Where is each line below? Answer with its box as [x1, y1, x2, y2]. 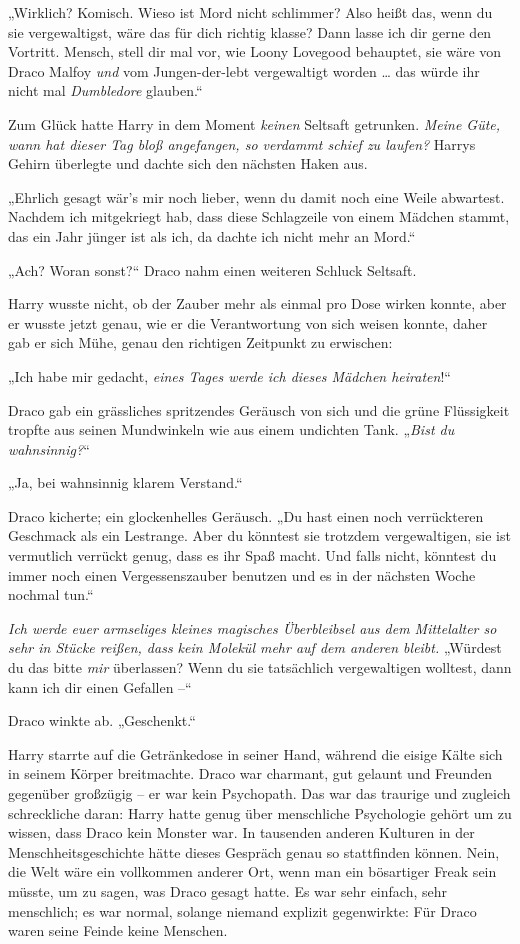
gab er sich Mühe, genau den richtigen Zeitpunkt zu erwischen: [8, 332, 393, 353]
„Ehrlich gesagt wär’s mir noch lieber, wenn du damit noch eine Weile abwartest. [8, 186, 505, 207]
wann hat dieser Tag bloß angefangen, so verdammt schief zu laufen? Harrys [8, 133, 476, 154]
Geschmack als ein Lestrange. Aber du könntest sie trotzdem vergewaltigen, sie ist [8, 525, 511, 546]
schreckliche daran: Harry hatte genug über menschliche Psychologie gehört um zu [8, 802, 512, 823]
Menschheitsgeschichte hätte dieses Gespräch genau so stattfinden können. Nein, [8, 841, 500, 862]
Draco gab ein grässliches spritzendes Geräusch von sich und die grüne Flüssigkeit [8, 399, 510, 420]
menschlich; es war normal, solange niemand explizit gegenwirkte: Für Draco [8, 900, 477, 921]
